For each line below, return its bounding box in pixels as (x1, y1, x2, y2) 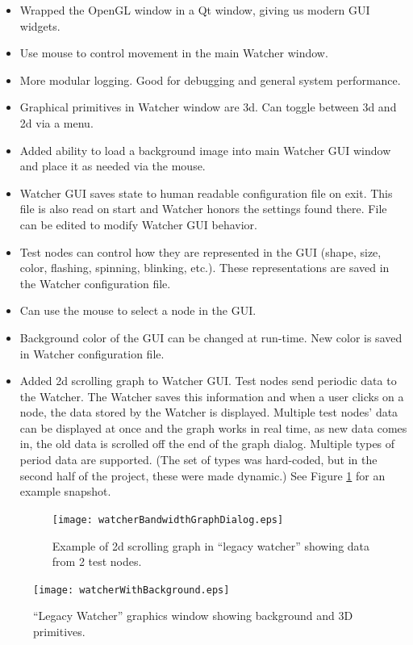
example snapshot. (19, 483, 111, 500)
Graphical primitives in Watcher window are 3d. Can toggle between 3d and (19, 98, 397, 115)
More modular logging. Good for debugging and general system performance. (19, 71, 401, 88)
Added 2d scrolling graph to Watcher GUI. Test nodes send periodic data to (19, 372, 397, 389)
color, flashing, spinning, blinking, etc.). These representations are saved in (19, 259, 390, 276)
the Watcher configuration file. (19, 274, 171, 291)
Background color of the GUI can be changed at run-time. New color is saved (19, 329, 403, 346)
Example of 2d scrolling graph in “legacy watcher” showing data (52, 537, 370, 554)
